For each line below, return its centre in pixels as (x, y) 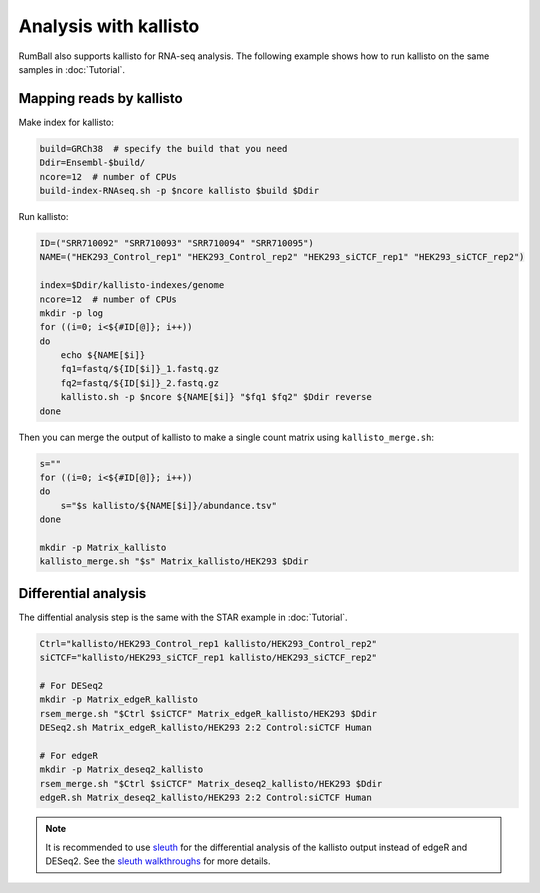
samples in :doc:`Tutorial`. (71, 69)
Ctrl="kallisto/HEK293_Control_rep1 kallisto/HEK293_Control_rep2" (208, 643)
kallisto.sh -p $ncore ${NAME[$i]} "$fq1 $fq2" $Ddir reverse (216, 397)
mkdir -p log (71, 313)
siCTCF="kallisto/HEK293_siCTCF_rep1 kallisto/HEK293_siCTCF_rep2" (208, 658)
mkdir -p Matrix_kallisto (103, 547)
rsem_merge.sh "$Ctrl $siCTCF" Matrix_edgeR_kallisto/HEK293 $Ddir (208, 713)
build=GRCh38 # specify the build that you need (163, 148)
